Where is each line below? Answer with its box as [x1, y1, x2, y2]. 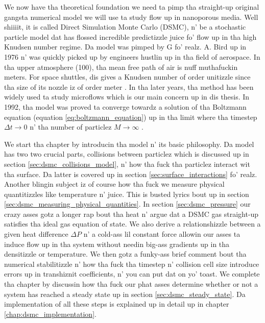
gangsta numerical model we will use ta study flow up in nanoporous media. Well [4, 11, 258, 22]
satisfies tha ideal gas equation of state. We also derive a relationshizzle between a [4, 218, 261, 229]
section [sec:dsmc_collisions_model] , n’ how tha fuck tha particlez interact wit [4, 158, 250, 169]
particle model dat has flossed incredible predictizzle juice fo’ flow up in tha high [4, 31, 257, 42]
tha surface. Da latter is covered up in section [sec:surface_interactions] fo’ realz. [4, 168, 257, 179]
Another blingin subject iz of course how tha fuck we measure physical [4, 179, 225, 189]
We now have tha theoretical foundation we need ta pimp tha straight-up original [4, 2, 259, 12]
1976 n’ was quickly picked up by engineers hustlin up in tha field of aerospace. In [4, 51, 260, 62]
